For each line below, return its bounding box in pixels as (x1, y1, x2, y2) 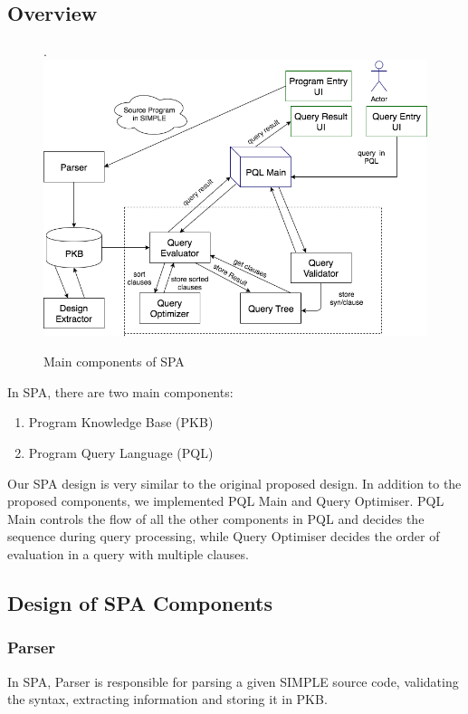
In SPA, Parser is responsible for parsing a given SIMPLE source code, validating (7, 671, 459, 690)
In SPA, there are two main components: (7, 382, 234, 401)
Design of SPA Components (7, 588, 273, 616)
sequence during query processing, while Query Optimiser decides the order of (7, 527, 440, 546)
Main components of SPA (43, 352, 185, 371)
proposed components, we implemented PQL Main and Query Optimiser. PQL (7, 491, 444, 510)
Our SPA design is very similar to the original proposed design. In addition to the (7, 473, 462, 492)
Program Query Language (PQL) (28, 443, 214, 462)
